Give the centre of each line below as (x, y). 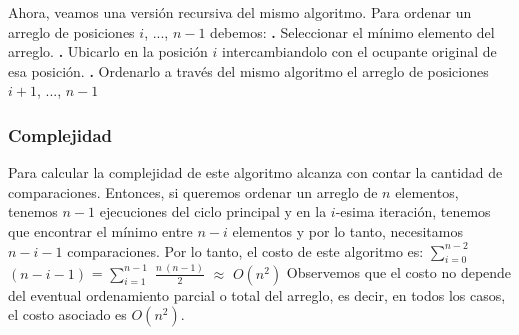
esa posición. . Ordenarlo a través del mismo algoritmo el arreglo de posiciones (248, 70)
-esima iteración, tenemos (413, 211)
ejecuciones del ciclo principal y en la (213, 211)
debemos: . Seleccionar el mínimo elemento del (352, 31)
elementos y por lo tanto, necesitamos (347, 230)
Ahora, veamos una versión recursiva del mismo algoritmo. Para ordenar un (240, 12)
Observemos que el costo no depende (399, 272)
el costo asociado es (67, 314)
